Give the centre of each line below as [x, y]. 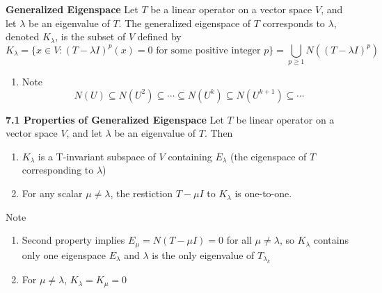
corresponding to [58, 170]
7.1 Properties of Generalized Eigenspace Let [115, 119]
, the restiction [141, 193]
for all [239, 240]
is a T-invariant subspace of [97, 156]
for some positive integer [208, 50]
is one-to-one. [263, 193]
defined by [159, 36]
